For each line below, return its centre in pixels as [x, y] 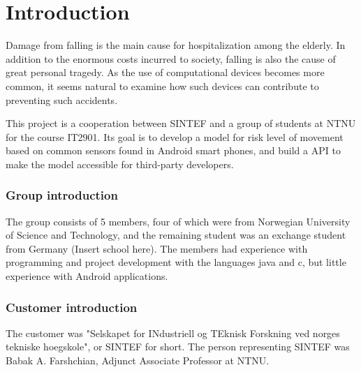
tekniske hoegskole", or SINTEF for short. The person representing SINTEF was [178, 347]
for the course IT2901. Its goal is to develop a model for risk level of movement [175, 136]
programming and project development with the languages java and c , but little [176, 262]
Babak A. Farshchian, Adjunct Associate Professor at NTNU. [138, 360]
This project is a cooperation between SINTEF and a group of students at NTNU [181, 123]
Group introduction [62, 195]
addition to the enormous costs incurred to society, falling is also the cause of [171, 58]
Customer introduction [72, 307]
